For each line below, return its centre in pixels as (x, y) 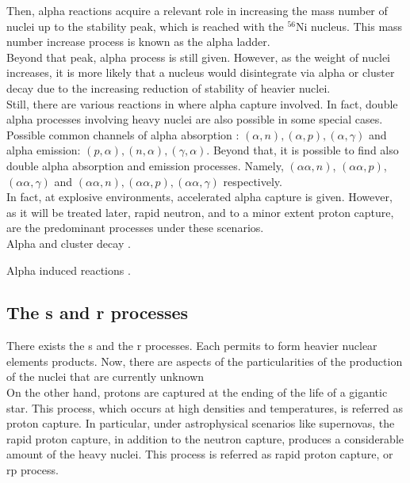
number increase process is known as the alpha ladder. (138, 42)
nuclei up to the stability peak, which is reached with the (145, 26)
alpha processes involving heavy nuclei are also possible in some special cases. (195, 119)
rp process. (33, 470)
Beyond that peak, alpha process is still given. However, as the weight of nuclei (199, 57)
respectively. (253, 181)
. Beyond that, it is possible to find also (303, 150)
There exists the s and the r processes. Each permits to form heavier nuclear (192, 346)
